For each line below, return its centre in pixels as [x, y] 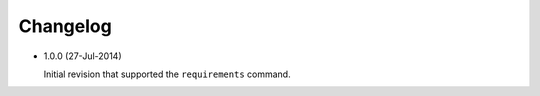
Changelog [65, 26]
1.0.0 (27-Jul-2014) [82, 56]
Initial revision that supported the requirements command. [167, 74]
